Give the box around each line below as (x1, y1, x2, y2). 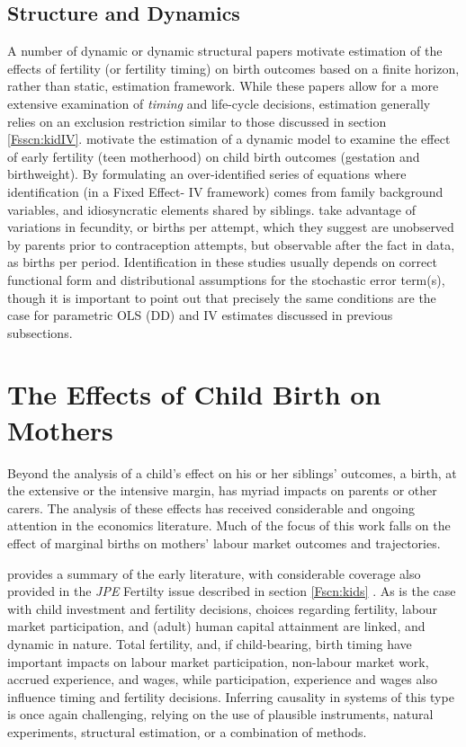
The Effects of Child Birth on (7, 376, 381, 413)
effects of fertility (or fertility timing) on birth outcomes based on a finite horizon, (7, 58, 460, 77)
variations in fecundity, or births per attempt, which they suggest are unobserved (7, 218, 454, 236)
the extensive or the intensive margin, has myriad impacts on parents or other (7, 481, 437, 500)
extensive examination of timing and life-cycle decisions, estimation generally (7, 93, 431, 112)
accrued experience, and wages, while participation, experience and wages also (7, 670, 437, 689)
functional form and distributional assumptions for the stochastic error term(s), (7, 270, 445, 289)
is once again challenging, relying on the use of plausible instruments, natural (7, 705, 434, 724)
